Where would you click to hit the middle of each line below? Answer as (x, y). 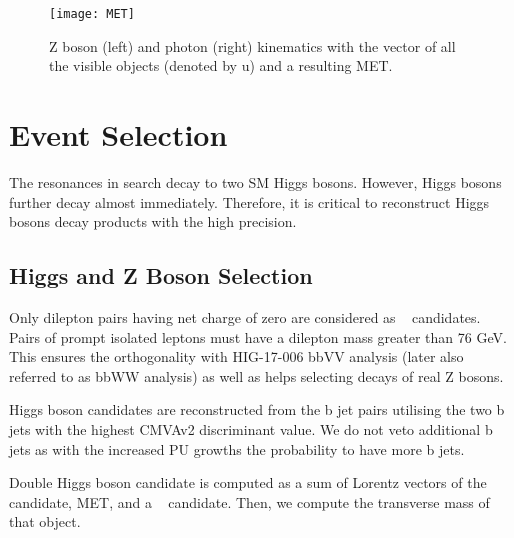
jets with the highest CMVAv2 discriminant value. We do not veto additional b (251, 428)
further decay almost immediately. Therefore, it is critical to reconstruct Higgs (249, 201)
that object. (45, 521)
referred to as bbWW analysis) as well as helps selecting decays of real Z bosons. (256, 375)
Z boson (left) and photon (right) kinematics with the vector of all (252, 45)
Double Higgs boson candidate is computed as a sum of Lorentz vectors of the (248, 482)
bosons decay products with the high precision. (153, 221)
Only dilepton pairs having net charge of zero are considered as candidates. (245, 316)
